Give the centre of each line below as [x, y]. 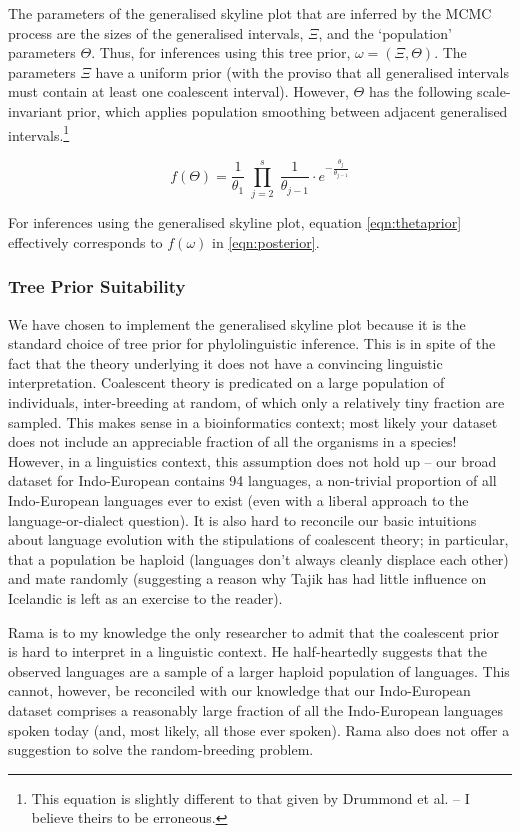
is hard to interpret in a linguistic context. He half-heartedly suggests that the [247, 651]
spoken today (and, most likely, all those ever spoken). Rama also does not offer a [259, 729]
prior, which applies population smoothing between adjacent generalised [287, 110]
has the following [420, 91]
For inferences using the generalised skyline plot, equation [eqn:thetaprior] [235, 222]
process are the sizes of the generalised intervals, [156, 32]
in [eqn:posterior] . [265, 241]
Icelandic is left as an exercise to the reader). [145, 597]
